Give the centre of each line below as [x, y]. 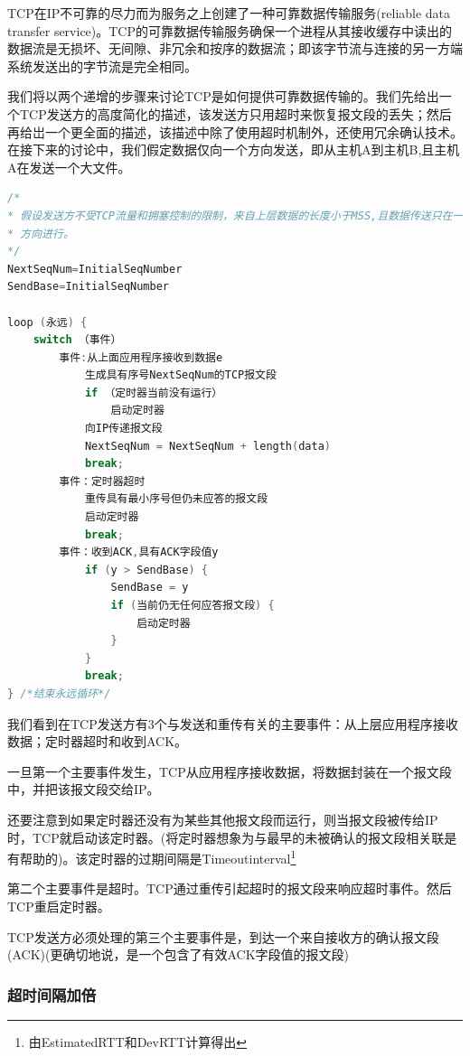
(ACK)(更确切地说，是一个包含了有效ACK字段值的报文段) [178, 954]
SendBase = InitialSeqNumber [88, 287]
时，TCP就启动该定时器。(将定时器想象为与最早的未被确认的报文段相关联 [226, 837]
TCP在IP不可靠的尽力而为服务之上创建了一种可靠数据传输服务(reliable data [229, 13]
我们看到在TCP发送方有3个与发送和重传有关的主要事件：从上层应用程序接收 [233, 723]
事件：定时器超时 [102, 481]
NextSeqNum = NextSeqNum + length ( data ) [208, 446]
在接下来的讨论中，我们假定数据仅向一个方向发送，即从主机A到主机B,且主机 [234, 150]
